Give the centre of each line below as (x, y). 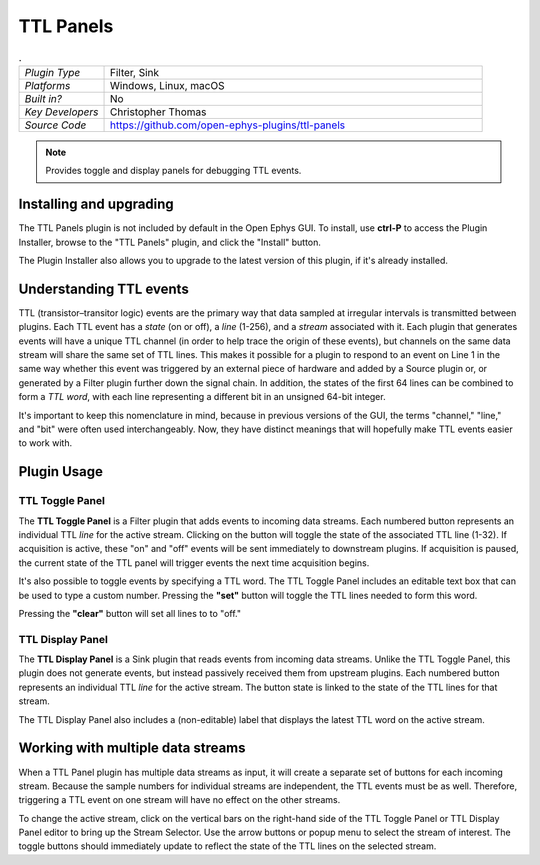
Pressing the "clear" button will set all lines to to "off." (130, 613)
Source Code (55, 125)
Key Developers (61, 112)
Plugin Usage (61, 471)
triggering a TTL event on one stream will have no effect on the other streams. (179, 800)
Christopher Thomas (158, 112)
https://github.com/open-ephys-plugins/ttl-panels (227, 125)
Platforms (47, 85)
